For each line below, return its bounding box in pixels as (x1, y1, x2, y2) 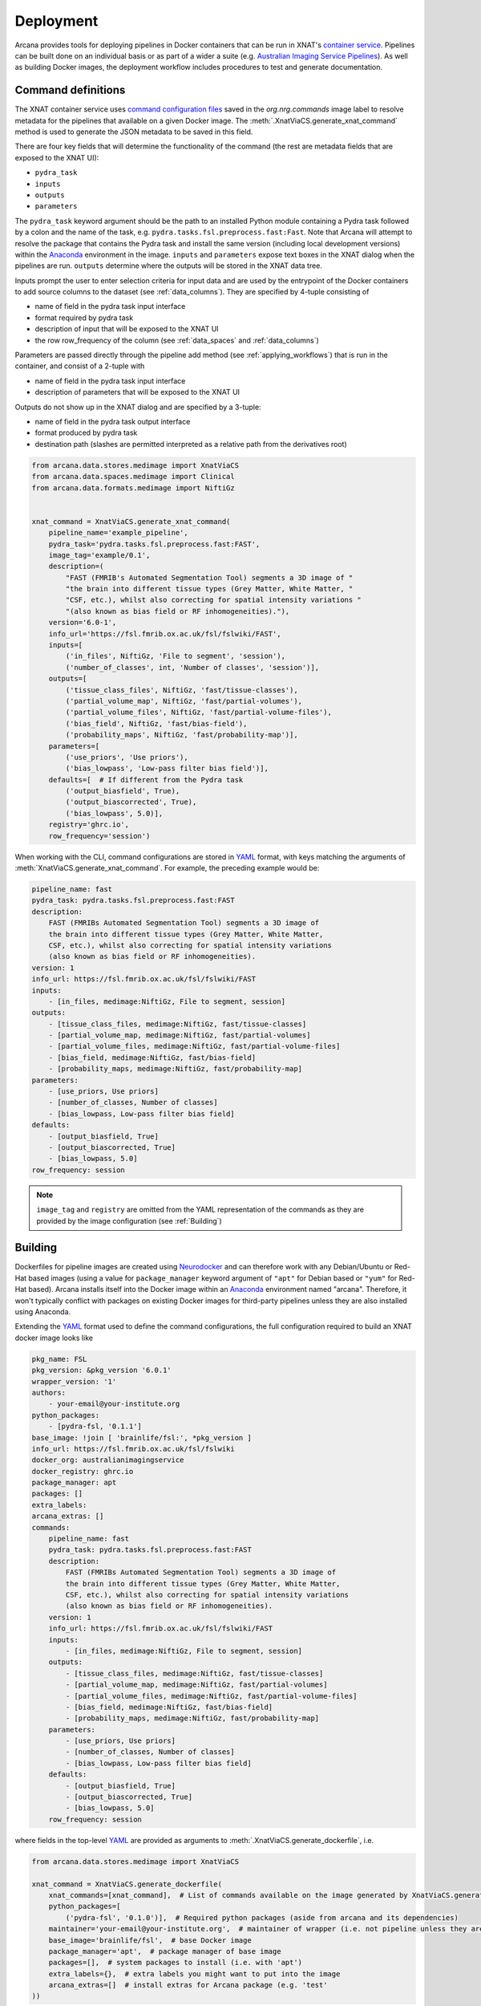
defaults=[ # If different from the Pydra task (48, 775, 244, 784)
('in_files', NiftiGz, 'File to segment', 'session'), (65, 652, 286, 661)
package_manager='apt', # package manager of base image (48, 1947, 281, 1955)
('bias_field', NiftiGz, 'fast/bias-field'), (65, 719, 248, 728)
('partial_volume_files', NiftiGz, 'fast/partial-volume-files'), (65, 708, 333, 717)
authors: (31, 1388, 67, 1397)
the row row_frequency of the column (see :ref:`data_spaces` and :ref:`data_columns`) (34, 335, 320, 345)
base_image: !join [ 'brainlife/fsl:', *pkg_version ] (31, 1433, 252, 1442)
